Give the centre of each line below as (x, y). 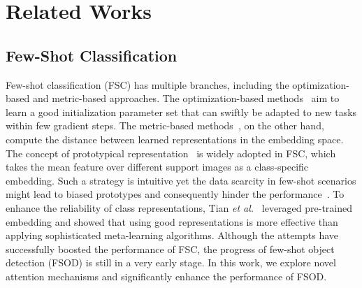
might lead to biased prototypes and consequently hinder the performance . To (175, 194)
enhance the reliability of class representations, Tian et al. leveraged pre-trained (179, 207)
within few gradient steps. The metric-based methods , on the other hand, (165, 125)
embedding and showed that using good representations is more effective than (172, 221)
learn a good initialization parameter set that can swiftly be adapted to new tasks (181, 111)
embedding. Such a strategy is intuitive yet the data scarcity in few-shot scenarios (181, 180)
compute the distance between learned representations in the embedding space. (175, 139)
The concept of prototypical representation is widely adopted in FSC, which (171, 153)
